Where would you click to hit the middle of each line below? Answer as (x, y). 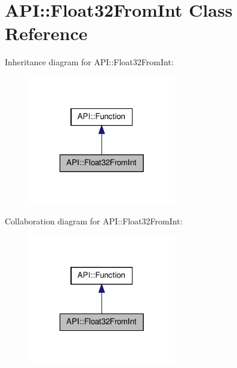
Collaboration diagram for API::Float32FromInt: (94, 221)
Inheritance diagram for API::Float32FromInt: (89, 62)
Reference (46, 33)
